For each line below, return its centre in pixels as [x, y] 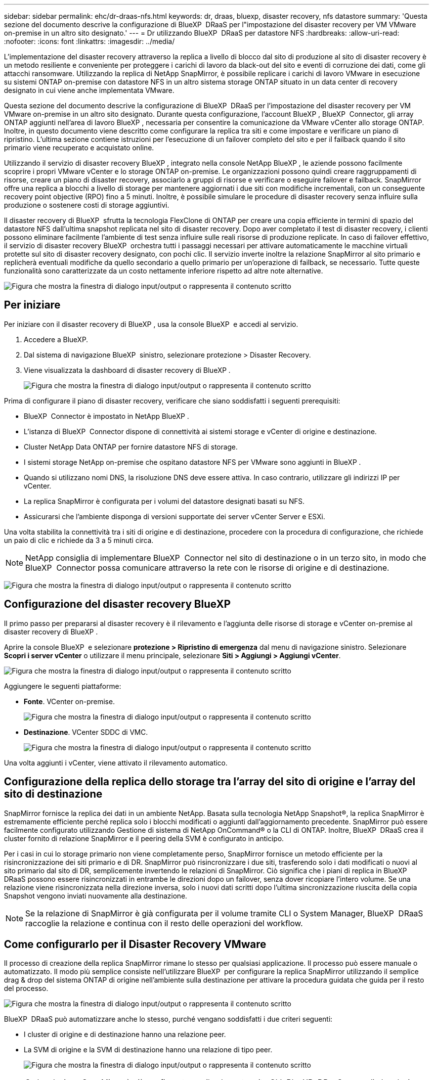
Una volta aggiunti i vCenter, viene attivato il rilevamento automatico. [116, 763]
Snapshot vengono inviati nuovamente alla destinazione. [96, 896]
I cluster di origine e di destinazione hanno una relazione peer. [125, 1035]
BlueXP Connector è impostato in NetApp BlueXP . [107, 416]
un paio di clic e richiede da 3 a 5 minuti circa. [79, 540]
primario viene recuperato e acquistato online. [79, 148]
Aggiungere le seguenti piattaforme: [63, 686]
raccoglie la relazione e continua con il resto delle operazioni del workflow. [164, 923]
